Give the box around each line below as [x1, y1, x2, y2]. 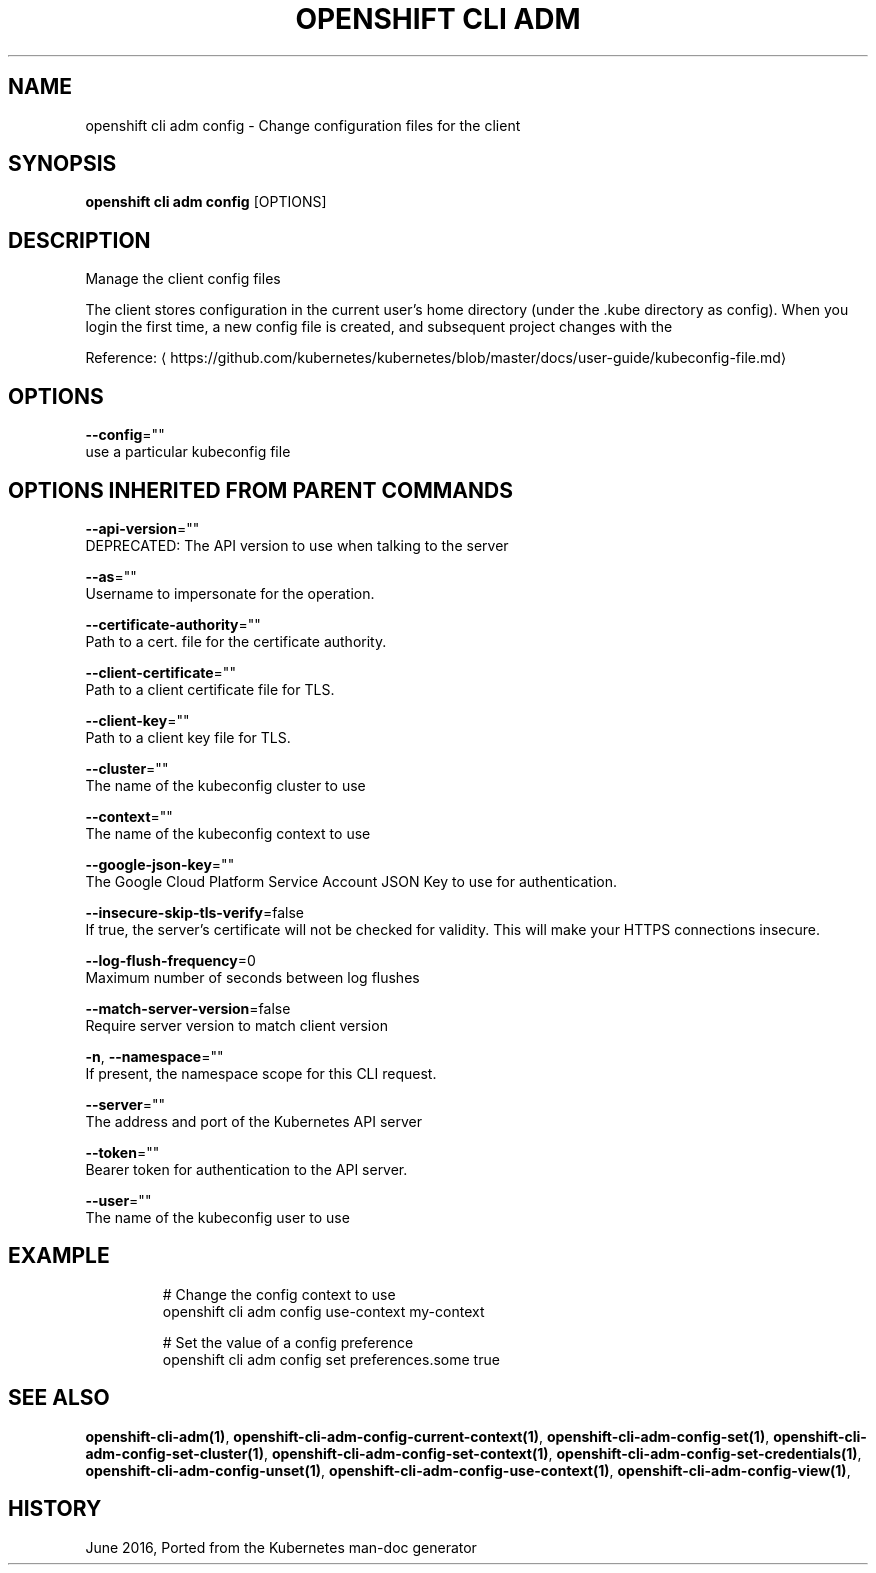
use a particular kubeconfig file [85, 443, 291, 461]
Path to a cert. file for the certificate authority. [85, 632, 387, 650]
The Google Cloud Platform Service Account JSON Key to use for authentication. [85, 872, 618, 890]
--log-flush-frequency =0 [85, 951, 256, 969]
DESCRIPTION [8, 227, 151, 253]
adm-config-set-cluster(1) [85, 1444, 264, 1462]
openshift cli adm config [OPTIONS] [85, 193, 327, 211]
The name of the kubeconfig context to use [85, 824, 371, 842]
